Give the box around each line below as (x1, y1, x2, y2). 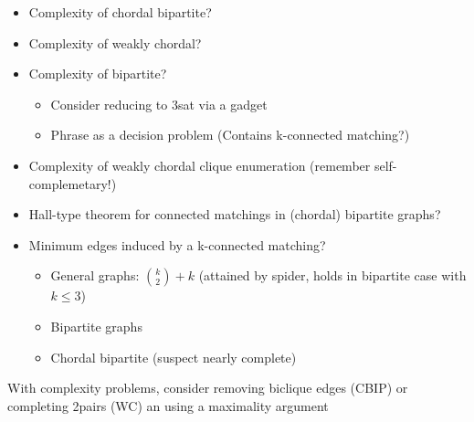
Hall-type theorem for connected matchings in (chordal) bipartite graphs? (28, 205, 441, 224)
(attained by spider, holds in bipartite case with (198, 266, 467, 285)
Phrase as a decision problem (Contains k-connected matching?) (50, 125, 410, 144)
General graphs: (50, 266, 140, 285)
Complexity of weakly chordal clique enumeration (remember (28, 155, 371, 174)
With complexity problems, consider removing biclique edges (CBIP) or (7, 378, 408, 397)
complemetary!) (28, 174, 117, 193)
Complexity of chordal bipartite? (28, 3, 212, 21)
